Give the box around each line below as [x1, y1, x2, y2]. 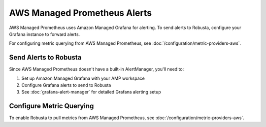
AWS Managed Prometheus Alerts [9, 7, 152, 18]
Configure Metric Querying [9, 102, 94, 110]
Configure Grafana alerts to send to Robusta [21, 82, 111, 88]
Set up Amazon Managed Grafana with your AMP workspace [21, 75, 145, 81]
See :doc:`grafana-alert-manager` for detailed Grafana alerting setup [21, 89, 161, 95]
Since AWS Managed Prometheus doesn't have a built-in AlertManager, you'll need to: [9, 66, 184, 72]
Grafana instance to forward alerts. [9, 31, 80, 37]
